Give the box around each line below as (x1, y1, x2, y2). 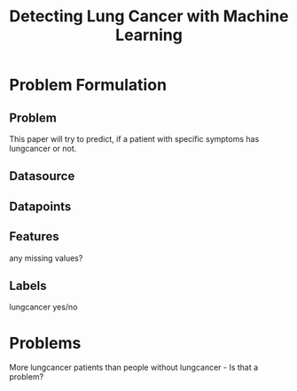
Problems (9, 332, 82, 353)
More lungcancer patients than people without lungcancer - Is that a (9, 362, 259, 373)
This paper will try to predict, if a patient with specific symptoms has (9, 134, 260, 144)
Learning (114, 25, 184, 45)
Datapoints (9, 199, 72, 214)
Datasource (9, 168, 75, 184)
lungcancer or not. (9, 144, 77, 153)
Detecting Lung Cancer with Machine (9, 6, 289, 27)
